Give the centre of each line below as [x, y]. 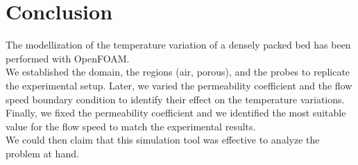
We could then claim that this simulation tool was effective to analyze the [163, 140]
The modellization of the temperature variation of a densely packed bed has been [178, 45]
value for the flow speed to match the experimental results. [131, 126]
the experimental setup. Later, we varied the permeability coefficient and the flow [179, 85]
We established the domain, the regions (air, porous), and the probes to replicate [178, 72]
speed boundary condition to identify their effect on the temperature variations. [175, 99]
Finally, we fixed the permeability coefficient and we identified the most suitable [176, 113]
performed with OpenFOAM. [68, 58]
